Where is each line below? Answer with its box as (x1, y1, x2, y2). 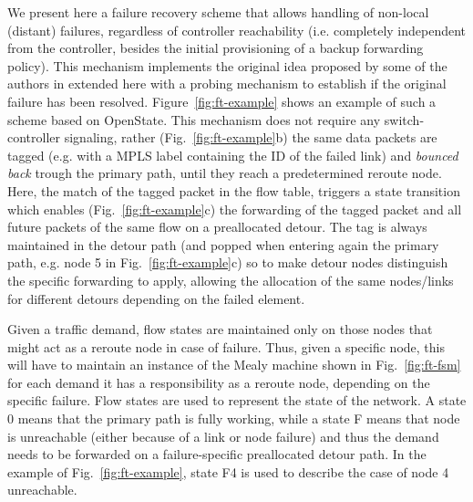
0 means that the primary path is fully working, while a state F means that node (7, 409, 460, 428)
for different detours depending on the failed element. (7, 288, 305, 308)
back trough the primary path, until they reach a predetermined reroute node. (7, 163, 442, 183)
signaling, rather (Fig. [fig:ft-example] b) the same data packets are (64, 128, 437, 147)
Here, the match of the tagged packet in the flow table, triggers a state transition (7, 181, 460, 200)
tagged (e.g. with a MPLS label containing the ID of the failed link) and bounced (7, 145, 458, 164)
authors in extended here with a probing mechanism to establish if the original (7, 74, 447, 93)
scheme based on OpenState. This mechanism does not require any (7, 110, 381, 129)
